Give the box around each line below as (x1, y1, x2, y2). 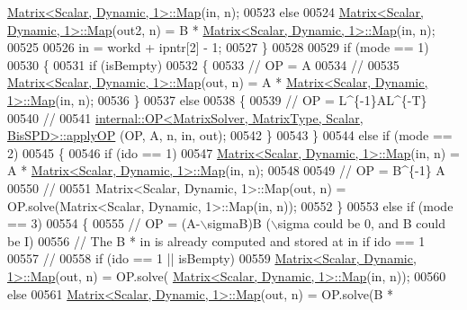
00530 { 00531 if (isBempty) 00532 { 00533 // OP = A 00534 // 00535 (7, 55, 400, 74)
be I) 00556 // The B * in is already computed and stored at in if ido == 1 (7, 231, 426, 250)
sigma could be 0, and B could (277, 214, 445, 233)
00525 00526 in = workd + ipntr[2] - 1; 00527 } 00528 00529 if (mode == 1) (7, 38, 429, 57)
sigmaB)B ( (207, 214, 271, 233)
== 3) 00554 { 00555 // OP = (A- (7, 214, 201, 233)
